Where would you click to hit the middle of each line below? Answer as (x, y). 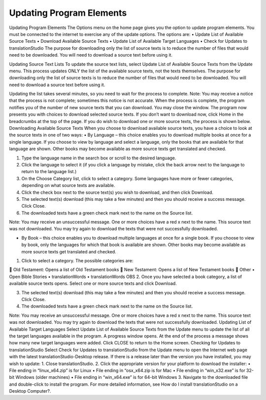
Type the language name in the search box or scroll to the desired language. (99, 158)
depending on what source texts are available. (68, 185)
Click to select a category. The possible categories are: (77, 261)
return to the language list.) (49, 172)
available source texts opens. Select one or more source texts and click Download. (93, 283)
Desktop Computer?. (30, 391)
